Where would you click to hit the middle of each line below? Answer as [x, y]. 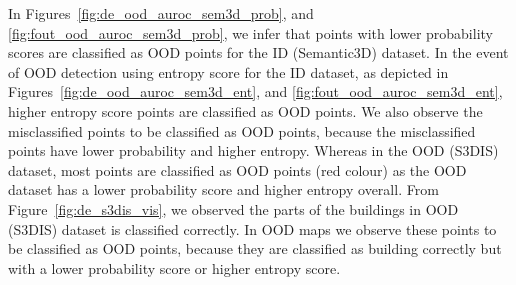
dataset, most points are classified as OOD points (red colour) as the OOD [237, 169]
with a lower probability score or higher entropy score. [174, 267]
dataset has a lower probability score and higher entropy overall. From [223, 189]
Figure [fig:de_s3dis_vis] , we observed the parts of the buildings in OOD [233, 208]
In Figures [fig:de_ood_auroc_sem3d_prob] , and [161, 13]
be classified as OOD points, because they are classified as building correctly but [255, 248]
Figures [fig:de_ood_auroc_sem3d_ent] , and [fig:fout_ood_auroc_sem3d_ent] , [255, 91]
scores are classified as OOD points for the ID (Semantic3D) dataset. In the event [258, 52]
